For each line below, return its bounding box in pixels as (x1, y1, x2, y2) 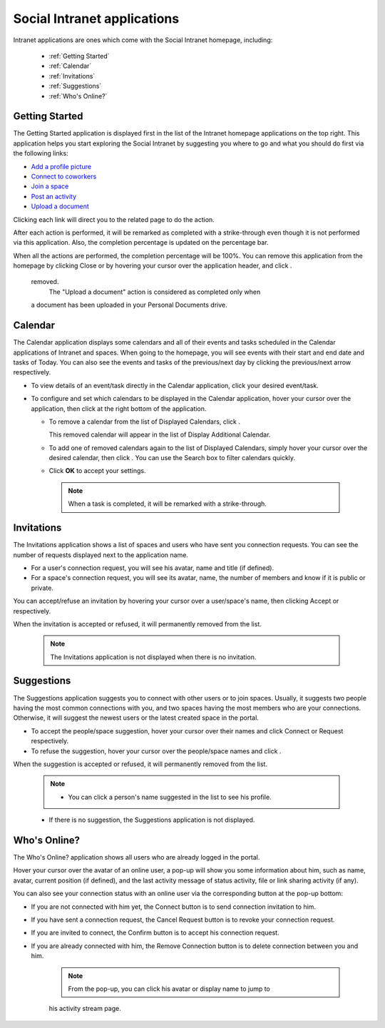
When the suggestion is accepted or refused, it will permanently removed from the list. (13, 760, 267, 768)
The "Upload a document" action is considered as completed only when (48, 287, 261, 296)
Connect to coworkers (31, 172, 97, 180)
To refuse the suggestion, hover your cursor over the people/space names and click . (31, 746, 282, 755)
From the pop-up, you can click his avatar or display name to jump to (68, 984, 271, 993)
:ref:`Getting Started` (48, 51, 110, 60)
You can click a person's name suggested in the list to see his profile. (68, 793, 272, 801)
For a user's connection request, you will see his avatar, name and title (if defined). (31, 564, 274, 572)
